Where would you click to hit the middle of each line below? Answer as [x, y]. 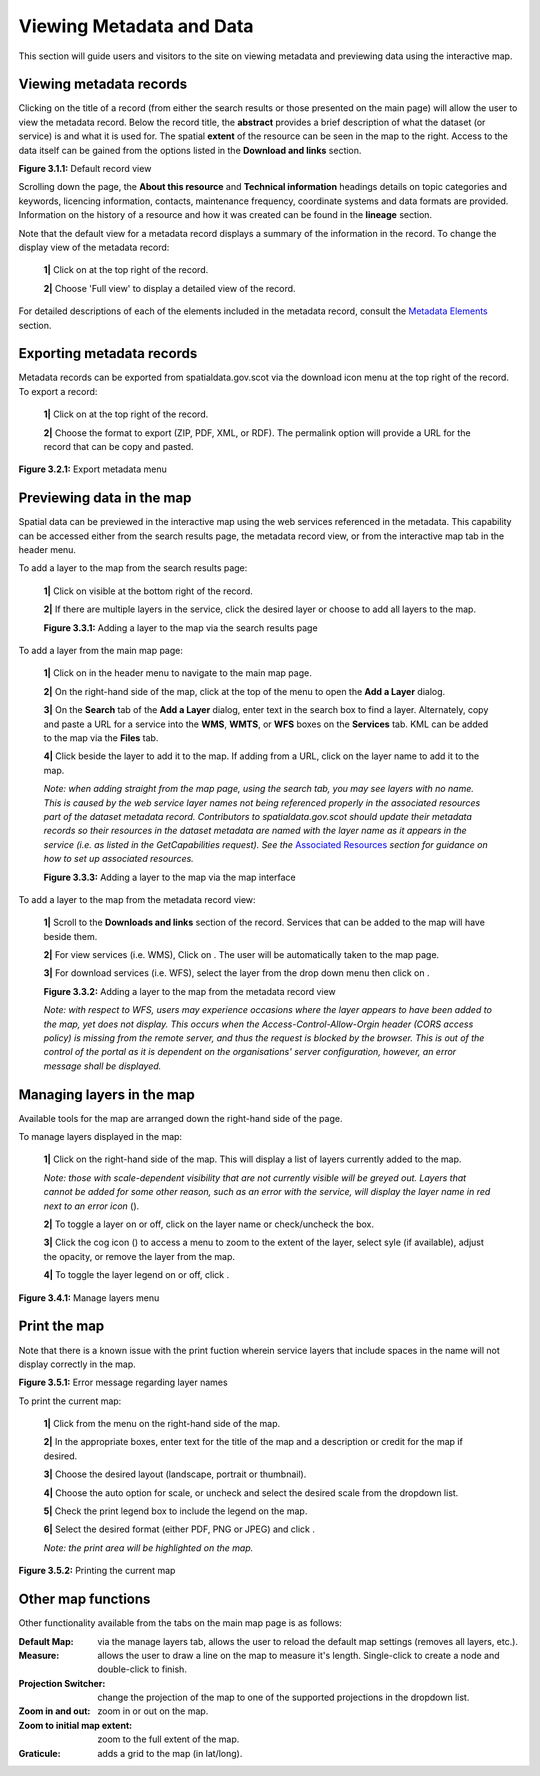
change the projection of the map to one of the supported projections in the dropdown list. [283, 1697]
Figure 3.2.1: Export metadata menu [92, 469]
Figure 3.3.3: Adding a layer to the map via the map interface [169, 877]
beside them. [70, 936]
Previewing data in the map [105, 498]
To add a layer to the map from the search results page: [133, 568]
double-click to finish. [142, 1669]
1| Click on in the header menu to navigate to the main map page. [177, 673]
